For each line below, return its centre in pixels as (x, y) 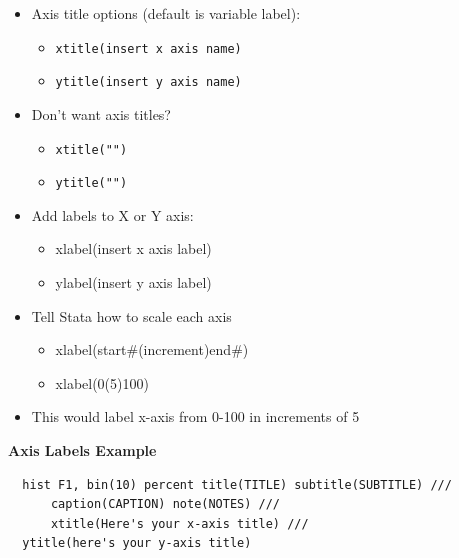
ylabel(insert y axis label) (133, 282)
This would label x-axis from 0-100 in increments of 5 (195, 416)
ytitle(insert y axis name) (148, 82)
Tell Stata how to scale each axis (131, 315)
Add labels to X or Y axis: (112, 214)
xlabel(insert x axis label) (133, 248)
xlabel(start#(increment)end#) (152, 349)
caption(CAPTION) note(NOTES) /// (165, 504)
